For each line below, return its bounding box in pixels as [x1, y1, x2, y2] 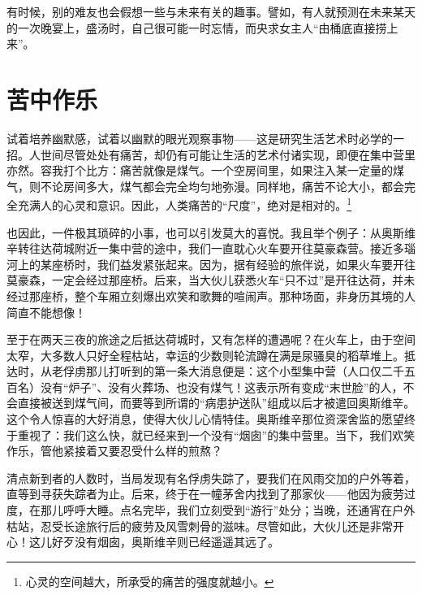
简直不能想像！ [6, 303, 86, 320]
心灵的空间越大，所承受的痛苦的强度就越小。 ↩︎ [25, 572, 274, 589]
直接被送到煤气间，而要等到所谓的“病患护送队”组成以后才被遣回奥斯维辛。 [17, 394, 416, 411]
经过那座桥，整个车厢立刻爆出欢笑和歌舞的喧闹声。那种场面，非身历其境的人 [6, 287, 416, 304]
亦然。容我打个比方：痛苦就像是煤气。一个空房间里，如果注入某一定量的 [6, 162, 393, 179]
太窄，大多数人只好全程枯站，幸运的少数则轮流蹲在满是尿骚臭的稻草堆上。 [6, 346, 404, 363]
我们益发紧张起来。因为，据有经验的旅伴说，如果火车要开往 [97, 255, 416, 272]
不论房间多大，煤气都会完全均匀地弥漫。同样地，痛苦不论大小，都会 [40, 177, 404, 194]
